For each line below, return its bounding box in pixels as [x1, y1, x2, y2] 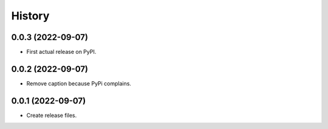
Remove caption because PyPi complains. [26, 79, 132, 87]
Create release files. [26, 111, 77, 119]
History [11, 9, 50, 22]
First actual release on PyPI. [26, 48, 97, 56]
